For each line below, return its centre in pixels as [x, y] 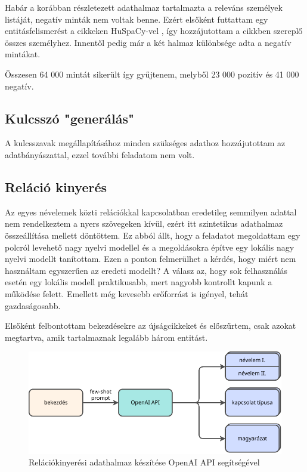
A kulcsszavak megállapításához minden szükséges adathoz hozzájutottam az [145, 143]
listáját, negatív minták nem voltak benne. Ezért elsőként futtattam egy [137, 19]
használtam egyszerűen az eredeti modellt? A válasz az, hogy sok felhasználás [146, 270]
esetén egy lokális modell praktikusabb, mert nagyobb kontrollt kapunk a [139, 282]
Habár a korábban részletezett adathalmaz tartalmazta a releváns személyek [144, 7]
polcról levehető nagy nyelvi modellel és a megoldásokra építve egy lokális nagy [150, 247]
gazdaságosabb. [33, 305]
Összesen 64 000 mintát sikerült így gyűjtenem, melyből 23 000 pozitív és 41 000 [152, 74]
